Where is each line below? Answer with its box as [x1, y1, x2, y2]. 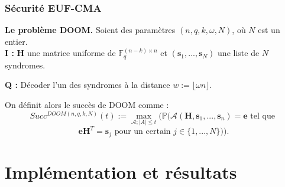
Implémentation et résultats [5, 160, 237, 184]
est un [258, 24, 280, 36]
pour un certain [114, 127, 171, 136]
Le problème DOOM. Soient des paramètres [5, 24, 176, 36]
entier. [5, 35, 28, 47]
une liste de [218, 47, 260, 59]
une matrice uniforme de [27, 47, 116, 59]
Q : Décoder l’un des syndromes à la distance [5, 78, 170, 91]
